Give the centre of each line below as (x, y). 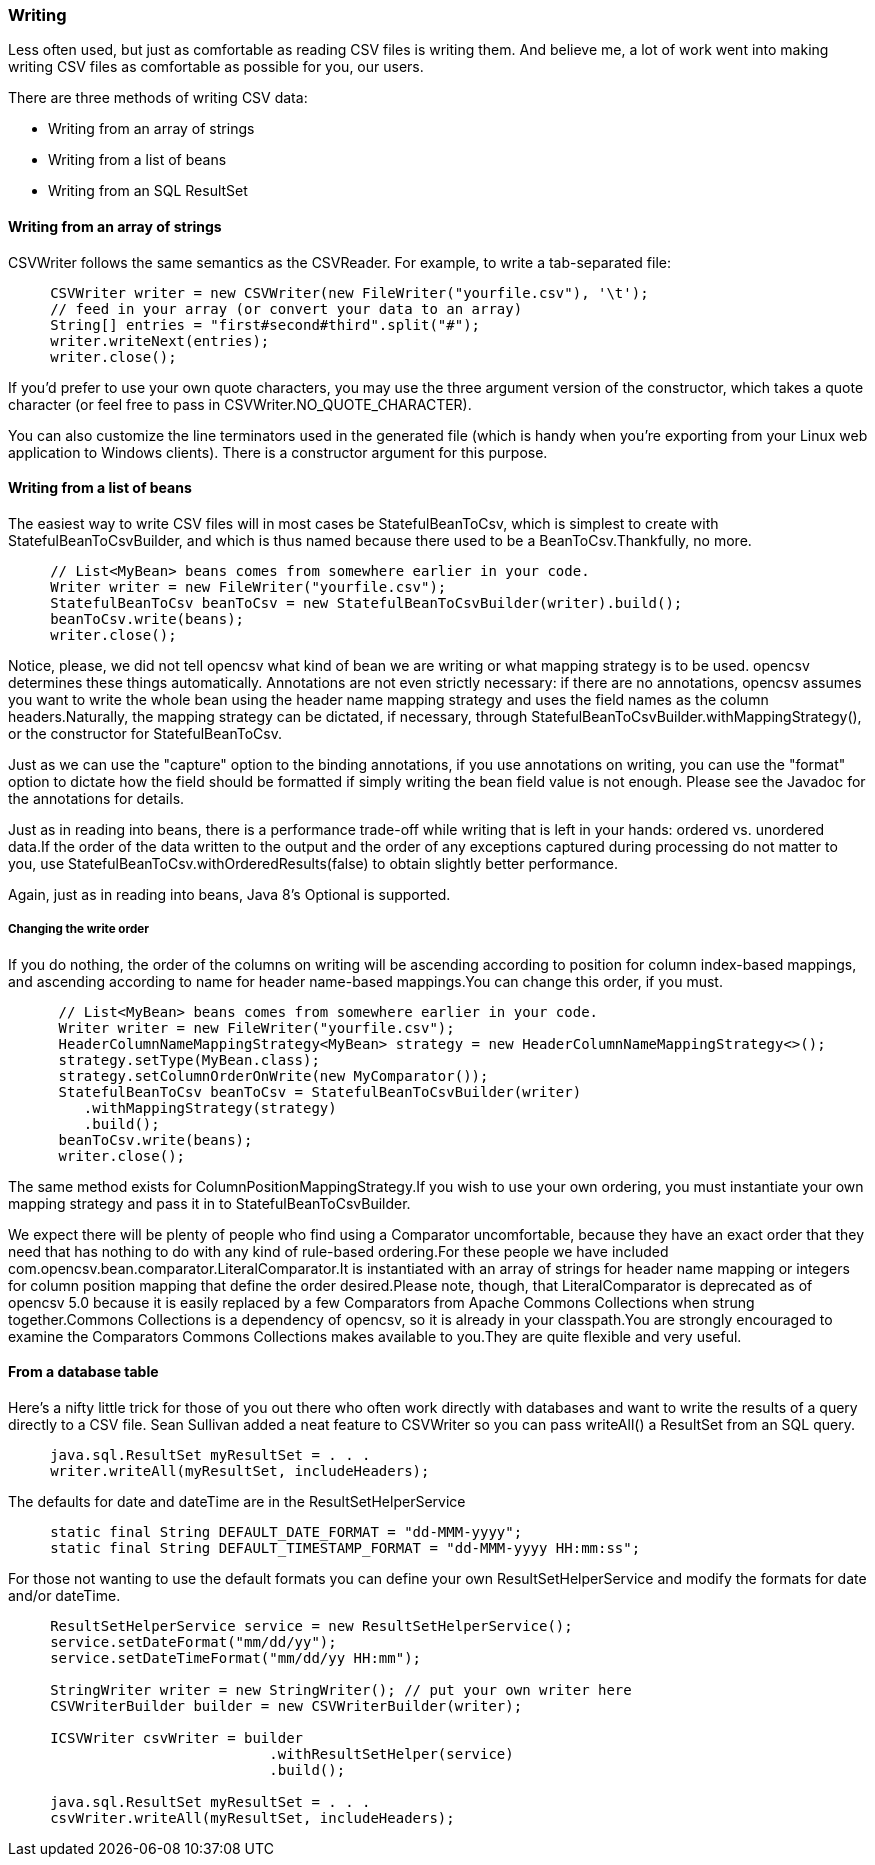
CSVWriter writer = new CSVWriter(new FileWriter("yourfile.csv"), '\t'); (349, 292)
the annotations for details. (96, 798)
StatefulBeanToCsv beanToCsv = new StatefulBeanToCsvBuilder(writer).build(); (366, 602)
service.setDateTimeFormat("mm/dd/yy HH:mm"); (236, 1657)
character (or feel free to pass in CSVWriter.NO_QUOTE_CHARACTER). (240, 404)
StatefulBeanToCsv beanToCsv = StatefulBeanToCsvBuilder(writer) (320, 1091)
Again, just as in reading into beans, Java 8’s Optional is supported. (229, 894)
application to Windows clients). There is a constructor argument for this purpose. (278, 452)
